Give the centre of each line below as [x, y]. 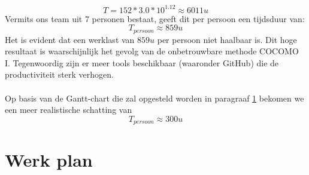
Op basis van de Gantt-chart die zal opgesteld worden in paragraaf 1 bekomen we [154, 98]
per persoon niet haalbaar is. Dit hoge [227, 39]
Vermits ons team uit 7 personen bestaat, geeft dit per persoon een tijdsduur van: [155, 18]
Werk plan [49, 160]
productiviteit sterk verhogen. [59, 74]
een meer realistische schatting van [69, 110]
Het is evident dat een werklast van [70, 39]
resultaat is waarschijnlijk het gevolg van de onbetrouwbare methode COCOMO [152, 51]
